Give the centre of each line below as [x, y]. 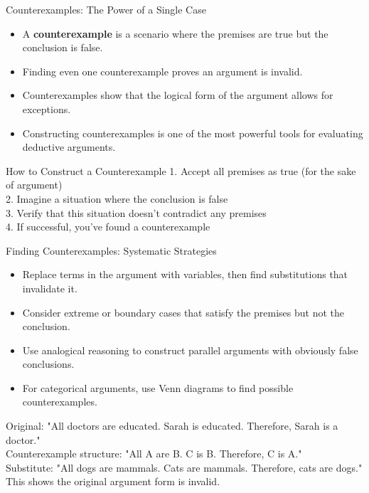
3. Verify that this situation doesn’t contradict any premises [136, 212]
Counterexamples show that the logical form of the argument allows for [178, 95]
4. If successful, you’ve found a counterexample [108, 227]
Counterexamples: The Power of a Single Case [106, 9]
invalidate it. [50, 288]
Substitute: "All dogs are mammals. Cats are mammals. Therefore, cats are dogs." [184, 467]
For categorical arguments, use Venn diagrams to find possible [158, 387]
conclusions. [48, 364]
